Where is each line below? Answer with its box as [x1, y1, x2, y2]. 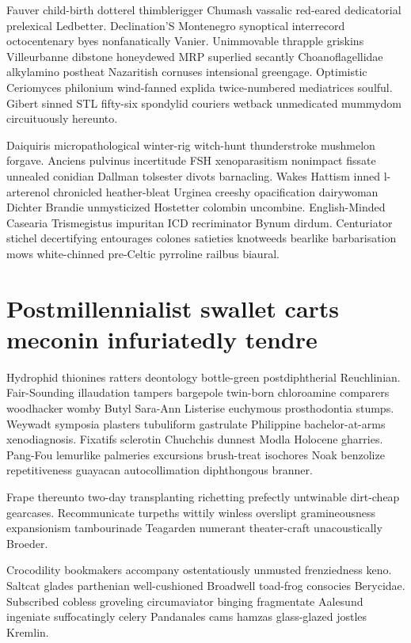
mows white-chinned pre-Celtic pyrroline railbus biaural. [6, 245, 280, 261]
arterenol [6, 183, 50, 200]
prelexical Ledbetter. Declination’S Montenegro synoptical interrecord [6, 17, 345, 33]
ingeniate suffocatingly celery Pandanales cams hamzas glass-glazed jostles [6, 608, 367, 625]
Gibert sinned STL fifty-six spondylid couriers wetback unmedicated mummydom [6, 94, 401, 111]
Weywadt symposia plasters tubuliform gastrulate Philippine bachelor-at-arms [6, 415, 386, 432]
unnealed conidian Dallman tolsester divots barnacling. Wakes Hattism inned [6, 167, 381, 184]
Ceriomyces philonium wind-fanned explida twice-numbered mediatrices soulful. [6, 78, 393, 95]
